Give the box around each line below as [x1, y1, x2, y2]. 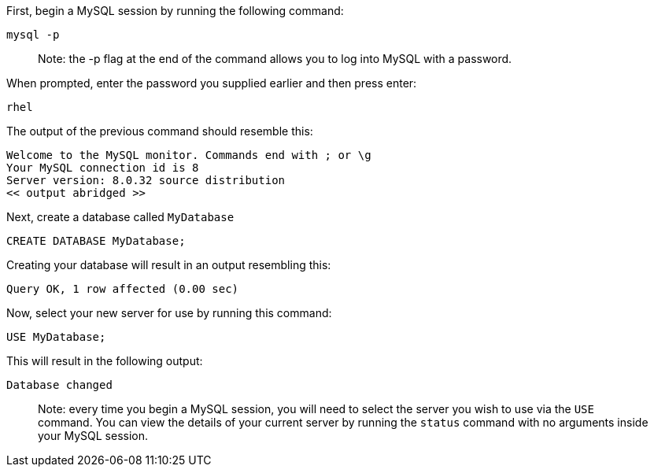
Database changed [6, 379, 113, 391]
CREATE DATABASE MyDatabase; [6, 235, 186, 247]
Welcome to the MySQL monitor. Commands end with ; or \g [6, 149, 371, 161]
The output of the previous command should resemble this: [6, 124, 313, 138]
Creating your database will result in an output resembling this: [6, 258, 331, 272]
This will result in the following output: [6, 354, 203, 368]
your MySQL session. [38, 429, 149, 442]
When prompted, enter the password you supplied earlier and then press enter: [6, 76, 417, 90]
